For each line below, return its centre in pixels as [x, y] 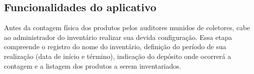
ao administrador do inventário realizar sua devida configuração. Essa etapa [118, 37]
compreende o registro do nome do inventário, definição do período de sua [115, 46]
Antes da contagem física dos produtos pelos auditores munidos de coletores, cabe [127, 28]
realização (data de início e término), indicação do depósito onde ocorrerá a [118, 56]
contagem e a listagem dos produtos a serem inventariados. [93, 65]
